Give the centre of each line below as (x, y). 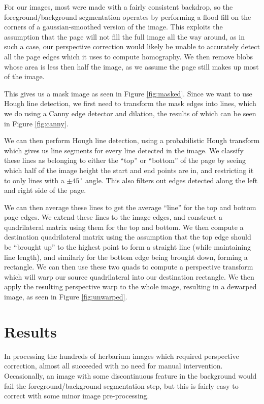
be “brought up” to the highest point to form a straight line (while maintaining (128, 247)
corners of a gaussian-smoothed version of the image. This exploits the (113, 27)
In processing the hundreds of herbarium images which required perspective (122, 356)
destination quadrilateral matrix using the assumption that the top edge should (128, 237)
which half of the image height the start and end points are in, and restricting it (129, 170)
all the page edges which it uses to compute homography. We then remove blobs (128, 56)
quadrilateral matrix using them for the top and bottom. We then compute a (124, 227)
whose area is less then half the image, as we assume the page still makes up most (131, 66)
